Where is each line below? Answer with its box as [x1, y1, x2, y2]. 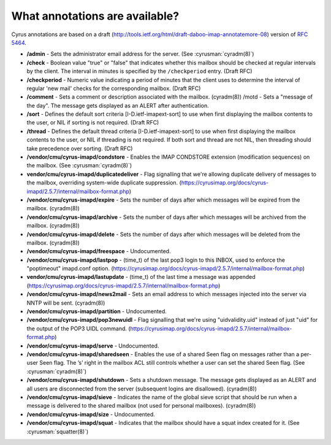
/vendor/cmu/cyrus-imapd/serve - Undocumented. [26, 342, 159, 349]
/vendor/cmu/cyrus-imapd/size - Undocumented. [26, 411, 156, 418]
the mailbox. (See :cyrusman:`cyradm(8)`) [26, 162, 132, 169]
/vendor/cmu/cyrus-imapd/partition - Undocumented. [26, 308, 167, 315]
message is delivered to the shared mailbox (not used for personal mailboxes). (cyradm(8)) [26, 402, 256, 409]
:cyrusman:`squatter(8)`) [26, 428, 89, 435]
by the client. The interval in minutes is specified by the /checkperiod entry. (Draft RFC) [26, 67, 253, 75]
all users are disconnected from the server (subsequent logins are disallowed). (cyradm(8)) [26, 385, 257, 392]
